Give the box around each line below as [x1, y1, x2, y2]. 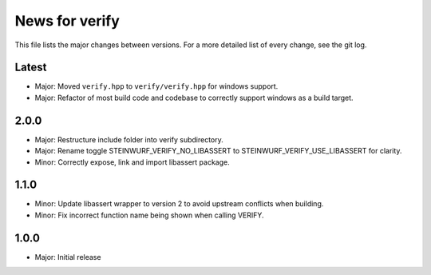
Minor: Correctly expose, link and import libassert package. [34, 157, 231, 167]
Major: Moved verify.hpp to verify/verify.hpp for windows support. [34, 82, 279, 91]
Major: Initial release [34, 252, 101, 261]
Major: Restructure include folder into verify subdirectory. [34, 134, 223, 144]
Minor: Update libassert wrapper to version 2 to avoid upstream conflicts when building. [34, 199, 324, 209]
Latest [14, 61, 47, 74]
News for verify [14, 12, 120, 30]
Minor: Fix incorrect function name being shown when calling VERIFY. [34, 210, 264, 220]
